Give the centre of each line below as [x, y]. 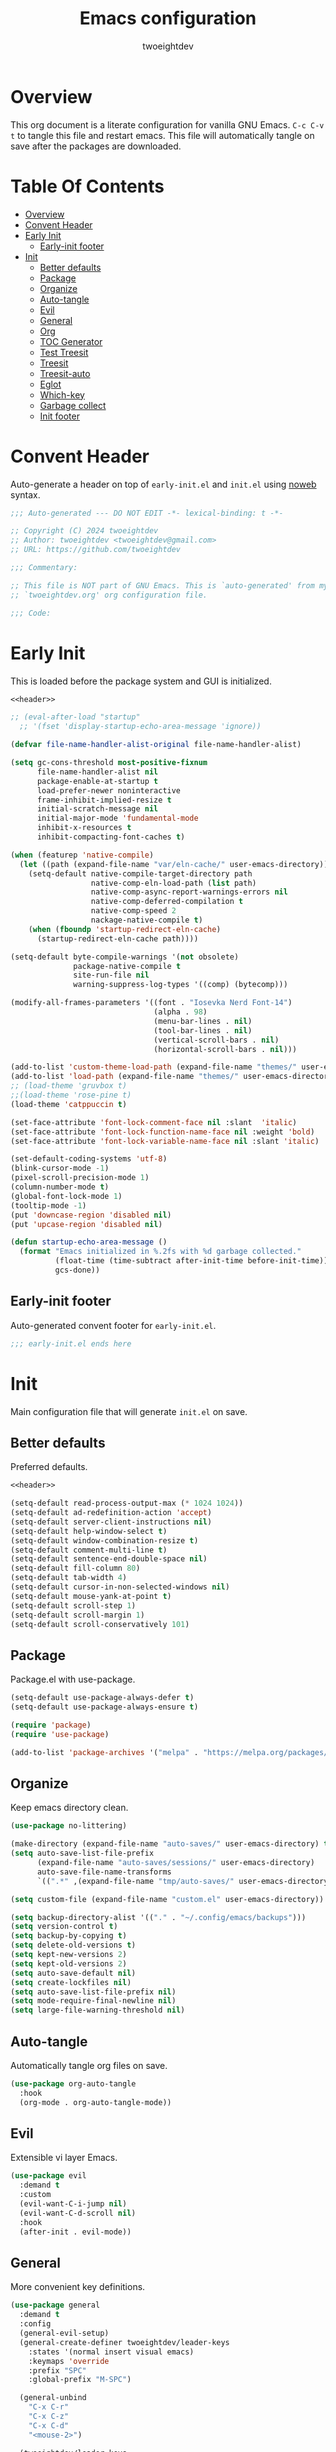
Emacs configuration [168, 18]
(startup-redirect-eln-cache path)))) [117, 938]
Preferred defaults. [49, 1467]
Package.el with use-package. [73, 1679]
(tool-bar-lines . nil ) [203, 1030]
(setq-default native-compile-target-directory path [140, 873]
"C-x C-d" [49, 2425]
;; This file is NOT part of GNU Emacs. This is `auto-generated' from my [169, 585]
